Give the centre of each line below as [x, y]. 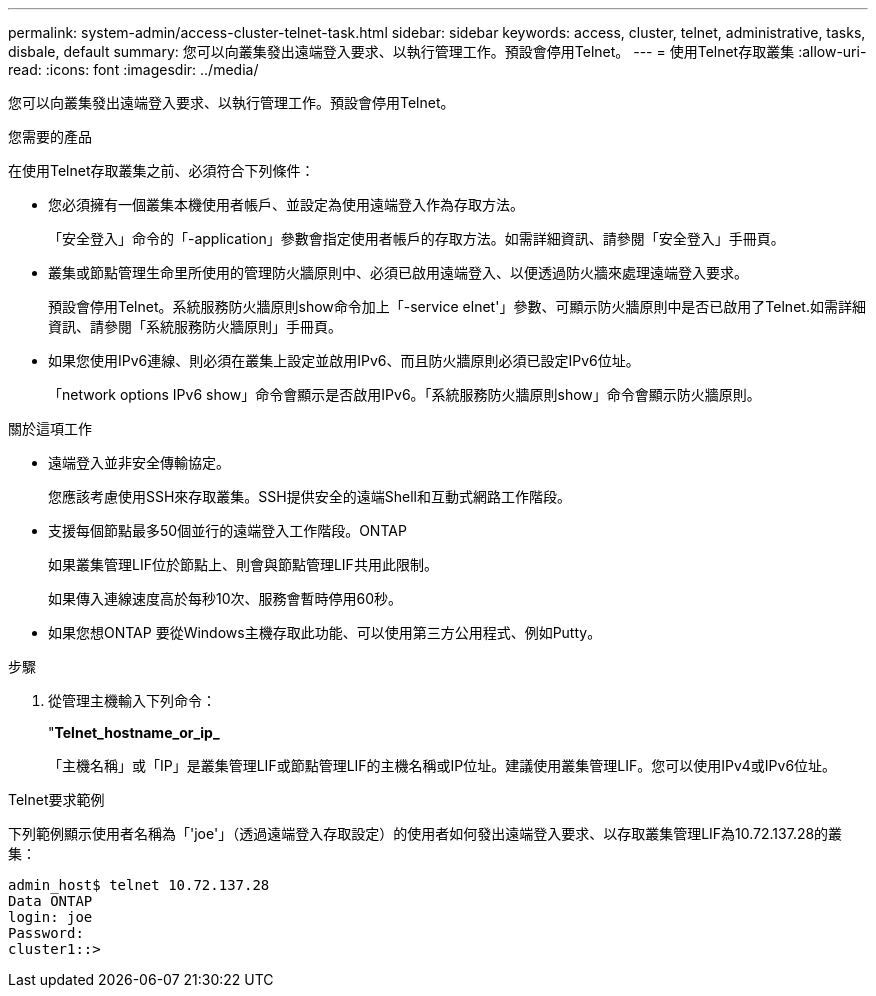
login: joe [50, 917]
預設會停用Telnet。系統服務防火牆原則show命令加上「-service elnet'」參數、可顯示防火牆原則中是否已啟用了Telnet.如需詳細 [457, 306]
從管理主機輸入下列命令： [132, 700]
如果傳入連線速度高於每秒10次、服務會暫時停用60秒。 [225, 598]
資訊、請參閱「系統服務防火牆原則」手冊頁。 [195, 326]
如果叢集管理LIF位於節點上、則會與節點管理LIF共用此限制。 [243, 564]
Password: [46, 933]
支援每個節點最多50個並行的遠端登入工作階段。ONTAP [227, 530]
